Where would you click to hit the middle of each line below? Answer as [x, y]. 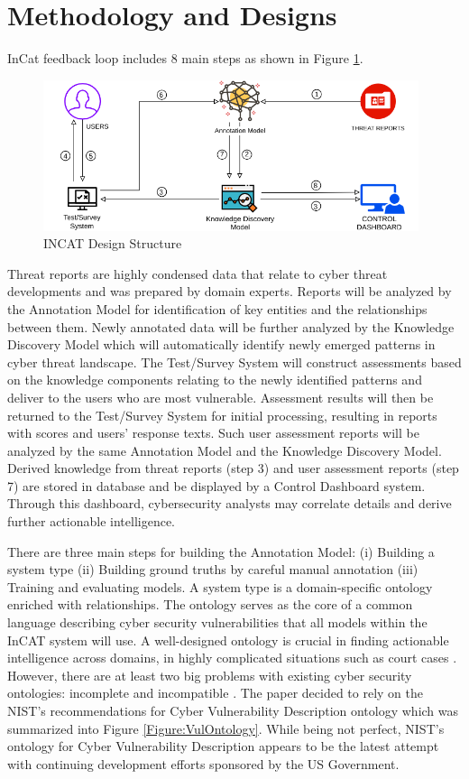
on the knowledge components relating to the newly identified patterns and [215, 380]
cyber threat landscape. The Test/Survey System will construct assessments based [234, 362]
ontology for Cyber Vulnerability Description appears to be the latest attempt [223, 746]
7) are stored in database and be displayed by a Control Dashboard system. [216, 485]
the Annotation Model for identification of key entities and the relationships [217, 308]
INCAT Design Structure [113, 243]
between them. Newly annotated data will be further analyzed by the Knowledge [231, 326]
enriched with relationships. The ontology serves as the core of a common [210, 604]
